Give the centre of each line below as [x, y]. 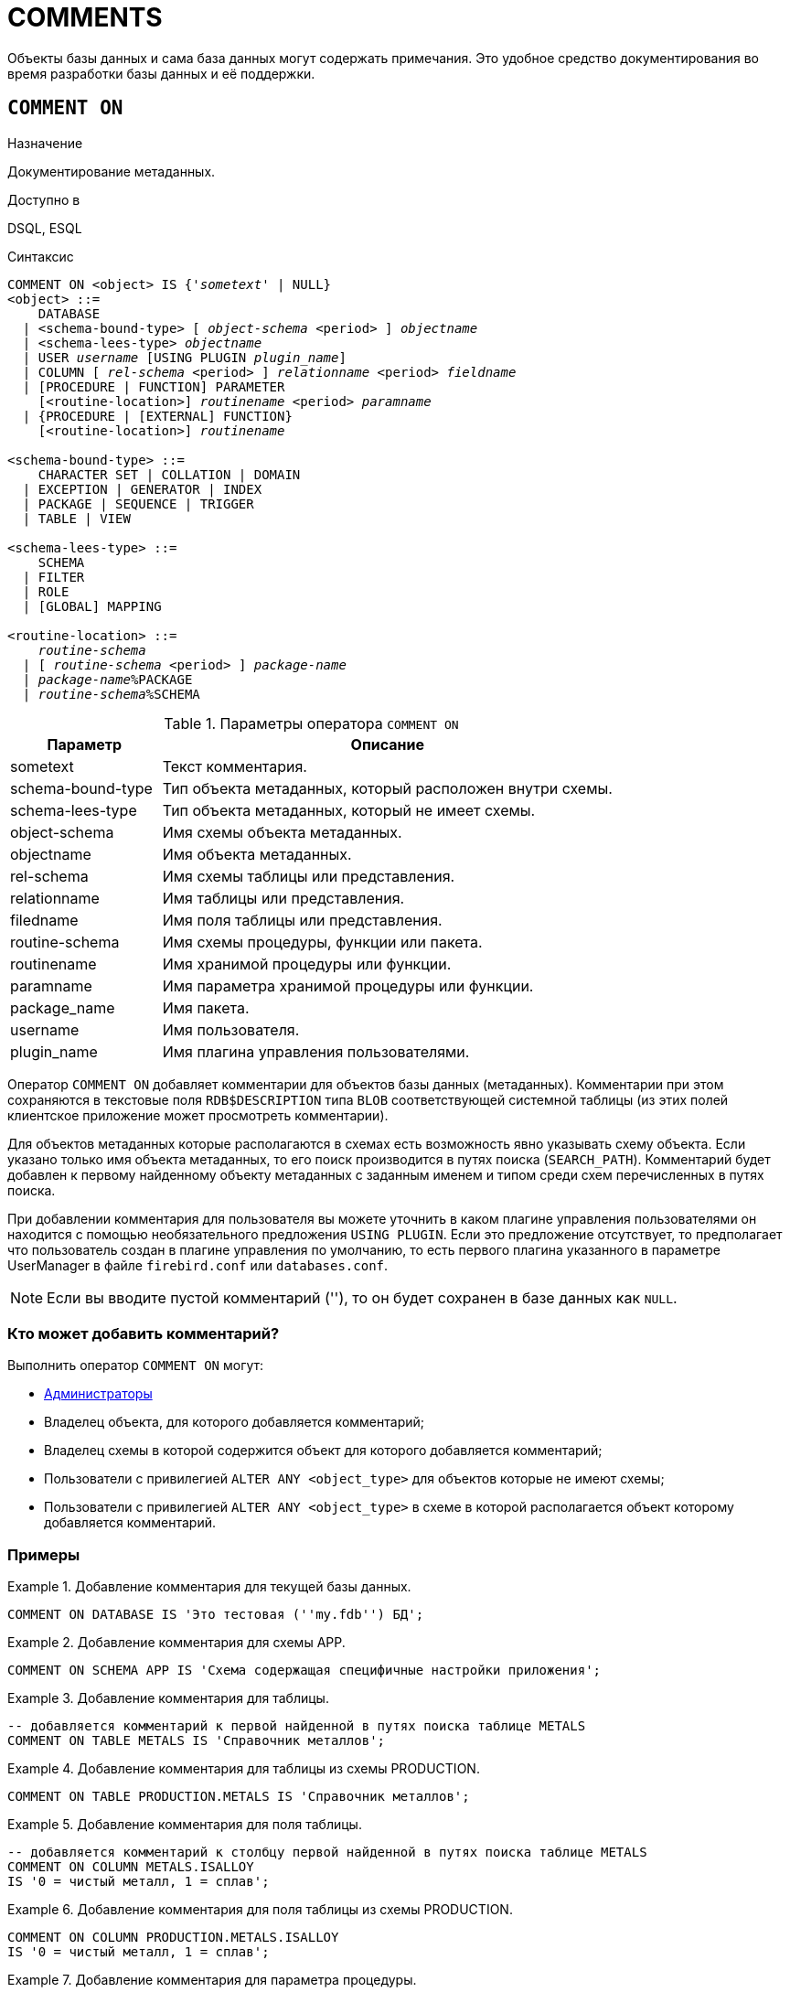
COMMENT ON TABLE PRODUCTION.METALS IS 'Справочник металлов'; [239, 1797]
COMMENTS [85, 17]
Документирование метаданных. [112, 171]
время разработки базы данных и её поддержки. [161, 73]
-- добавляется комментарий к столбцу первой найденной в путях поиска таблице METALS [327, 1853]
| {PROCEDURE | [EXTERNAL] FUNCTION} [157, 416]
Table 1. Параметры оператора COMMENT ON [311, 723]
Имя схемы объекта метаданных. [282, 832]
